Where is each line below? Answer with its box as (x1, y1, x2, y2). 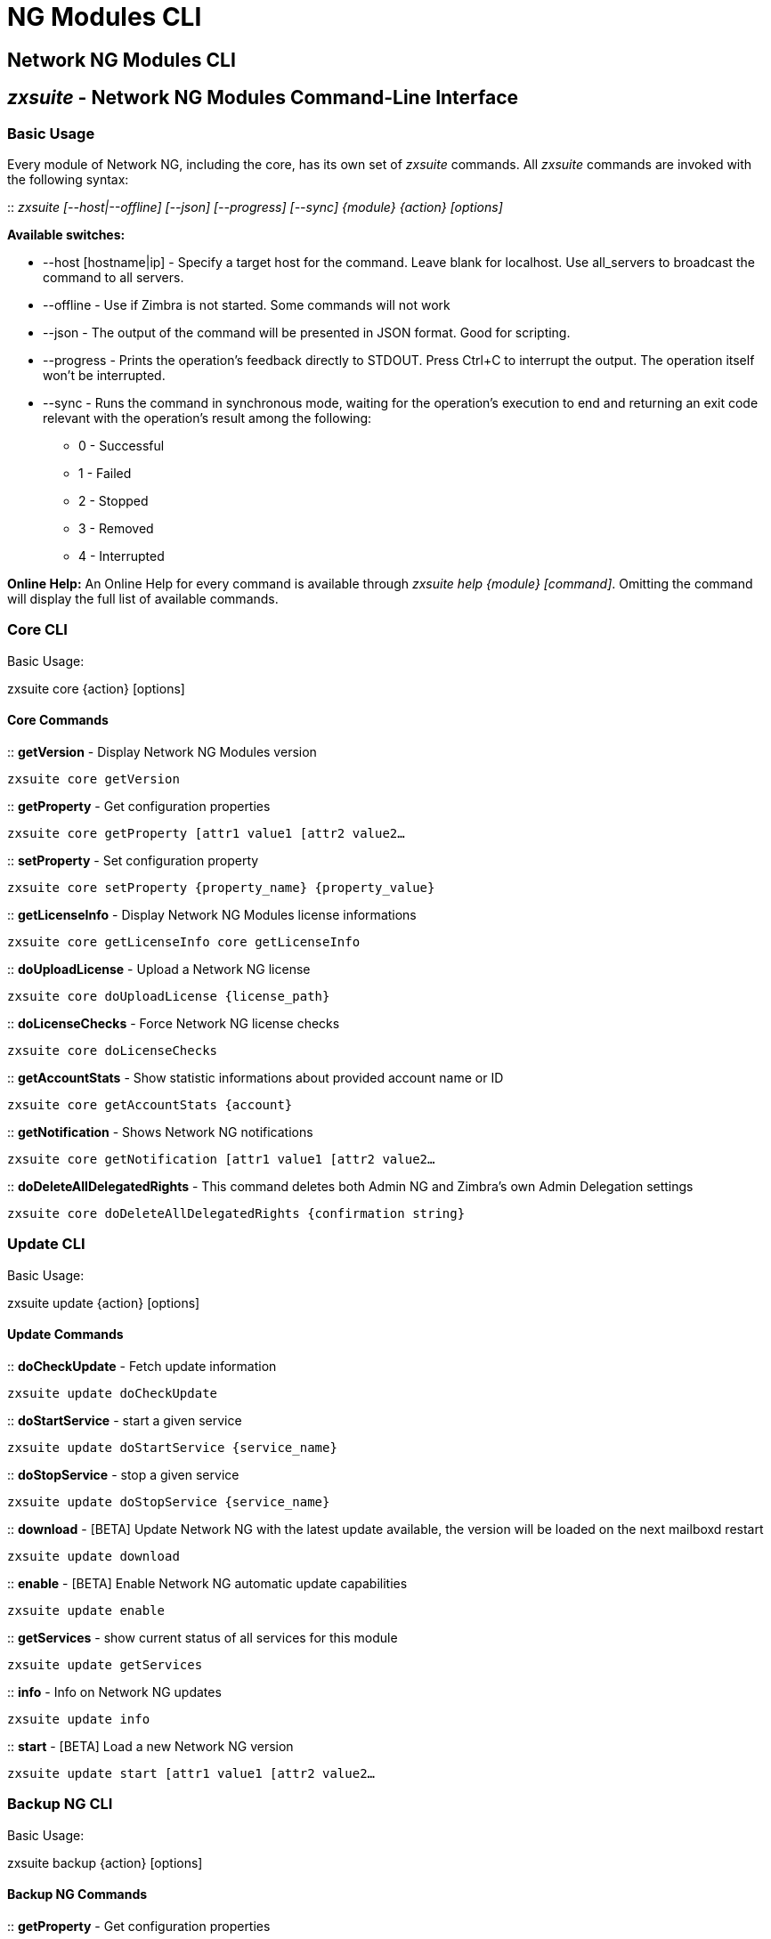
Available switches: (7, 226, 126, 242)
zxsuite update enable (7, 1602, 166, 1618)
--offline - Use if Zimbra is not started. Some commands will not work (43, 296, 450, 312)
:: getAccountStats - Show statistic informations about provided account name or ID (7, 1069, 504, 1085)
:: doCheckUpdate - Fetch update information (7, 1358, 277, 1374)
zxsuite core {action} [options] (7, 680, 185, 696)
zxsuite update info (7, 1711, 150, 1726)
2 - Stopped (78, 492, 149, 508)
